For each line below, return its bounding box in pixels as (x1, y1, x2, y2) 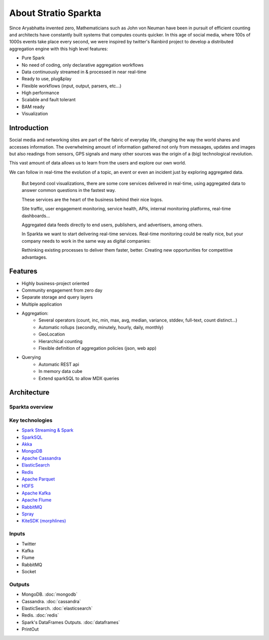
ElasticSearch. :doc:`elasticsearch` (21, 606, 93, 612)
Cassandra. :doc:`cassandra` (21, 598, 81, 604)
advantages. (21, 254, 47, 260)
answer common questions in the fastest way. (21, 187, 116, 193)
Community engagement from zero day (21, 287, 103, 293)
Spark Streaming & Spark (21, 427, 74, 433)
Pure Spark (21, 55, 45, 61)
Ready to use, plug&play (21, 76, 72, 82)
